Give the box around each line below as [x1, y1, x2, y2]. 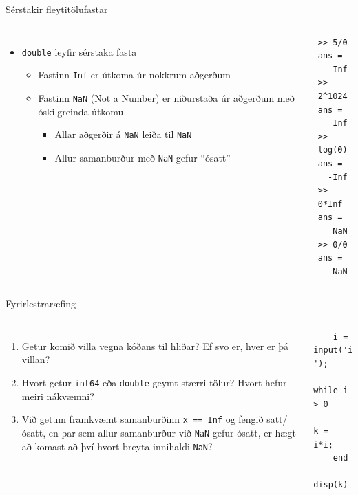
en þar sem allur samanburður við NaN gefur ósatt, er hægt [48, 425, 296, 439]
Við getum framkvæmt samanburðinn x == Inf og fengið [21, 412, 264, 426]
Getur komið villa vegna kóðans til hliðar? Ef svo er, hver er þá [21, 338, 288, 353]
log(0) [317, 145, 348, 155]
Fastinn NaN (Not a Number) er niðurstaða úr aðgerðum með [38, 90, 295, 104]
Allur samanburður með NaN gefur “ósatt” [54, 150, 231, 164]
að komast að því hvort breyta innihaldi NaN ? [21, 439, 213, 453]
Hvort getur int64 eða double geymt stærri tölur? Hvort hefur [21, 375, 287, 390]
